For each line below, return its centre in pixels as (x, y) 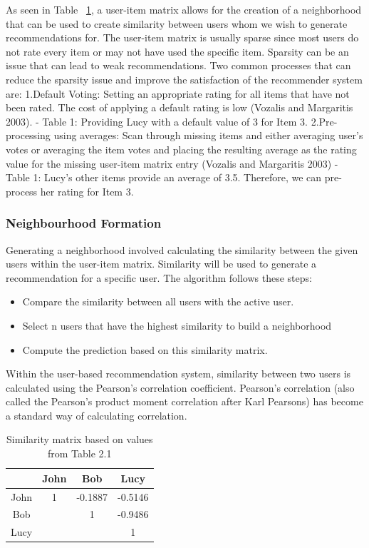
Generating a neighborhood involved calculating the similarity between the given (182, 249)
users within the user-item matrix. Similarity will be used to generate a (161, 264)
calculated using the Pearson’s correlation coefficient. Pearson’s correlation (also (180, 387)
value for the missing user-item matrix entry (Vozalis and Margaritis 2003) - (172, 163)
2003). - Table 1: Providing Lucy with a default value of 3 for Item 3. (157, 121)
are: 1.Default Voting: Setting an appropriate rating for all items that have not (178, 93)
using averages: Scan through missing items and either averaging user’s (208, 135)
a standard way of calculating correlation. (97, 415)
